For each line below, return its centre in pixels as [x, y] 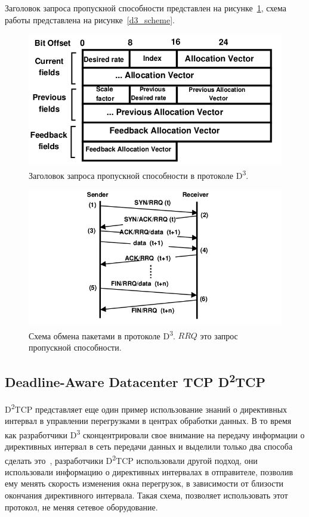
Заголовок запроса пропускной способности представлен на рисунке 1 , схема [146, 8]
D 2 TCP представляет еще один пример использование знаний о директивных [146, 408]
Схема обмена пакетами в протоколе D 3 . [102, 335]
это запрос [219, 335]
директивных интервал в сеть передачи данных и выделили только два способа [149, 446]
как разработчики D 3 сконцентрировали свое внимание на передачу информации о [155, 434]
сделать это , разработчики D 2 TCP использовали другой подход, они [131, 459]
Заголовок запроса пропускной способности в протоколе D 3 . [139, 174]
